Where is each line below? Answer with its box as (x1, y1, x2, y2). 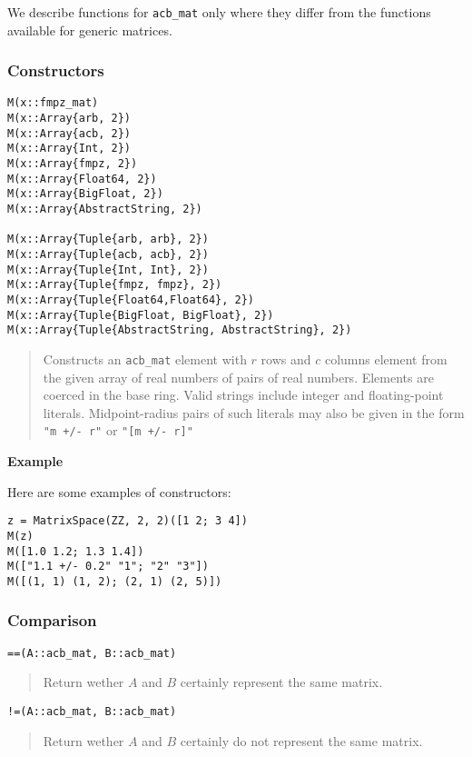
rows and (261, 349, 311, 368)
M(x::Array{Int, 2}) (7, 142, 132, 155)
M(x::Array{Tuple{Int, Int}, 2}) (7, 263, 209, 276)
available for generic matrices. (7, 20, 172, 39)
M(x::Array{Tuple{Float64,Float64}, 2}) (7, 294, 255, 306)
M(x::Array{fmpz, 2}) (7, 157, 138, 171)
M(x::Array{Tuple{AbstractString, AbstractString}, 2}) (7, 324, 352, 337)
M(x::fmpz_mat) (7, 96, 99, 110)
